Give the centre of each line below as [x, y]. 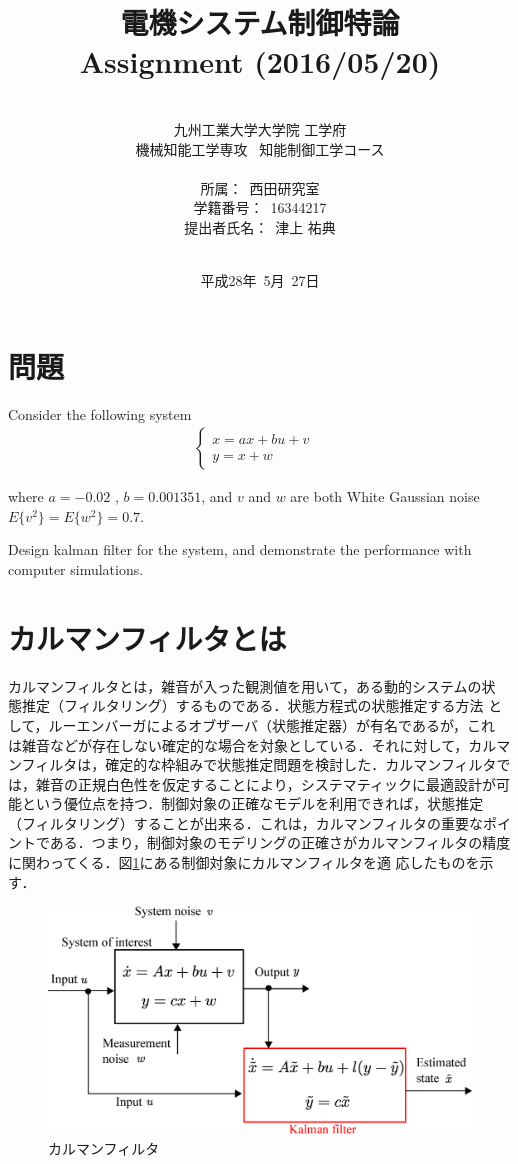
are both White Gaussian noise [385, 496]
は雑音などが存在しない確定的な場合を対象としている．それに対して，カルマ [259, 744]
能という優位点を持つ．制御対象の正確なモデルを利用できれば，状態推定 [246, 803]
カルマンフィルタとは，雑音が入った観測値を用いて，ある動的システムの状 [252, 685]
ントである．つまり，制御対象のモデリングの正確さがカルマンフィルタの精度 [259, 842]
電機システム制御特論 [260, 22]
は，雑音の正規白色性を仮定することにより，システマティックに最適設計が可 [259, 783]
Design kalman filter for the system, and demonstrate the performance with [240, 549]
